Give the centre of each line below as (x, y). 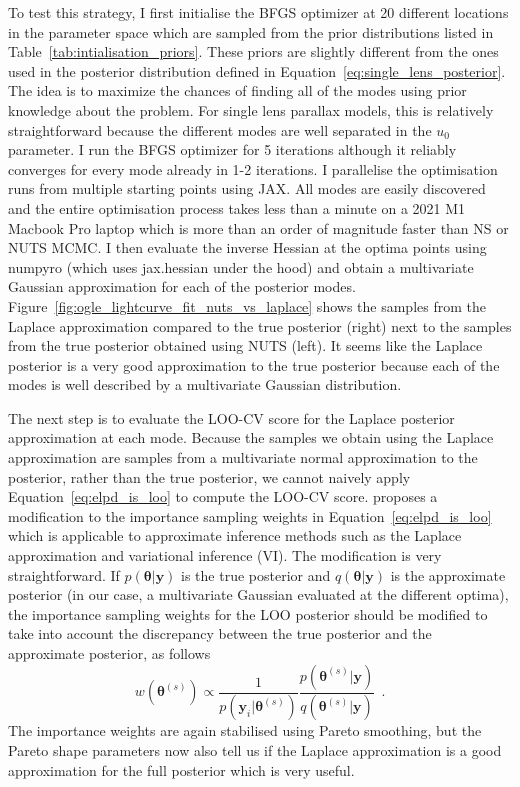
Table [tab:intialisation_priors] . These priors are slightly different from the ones (253, 51)
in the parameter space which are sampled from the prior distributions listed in (251, 31)
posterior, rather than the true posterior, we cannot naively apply (209, 476)
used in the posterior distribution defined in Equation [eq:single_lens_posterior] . (257, 70)
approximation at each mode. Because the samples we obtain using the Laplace (251, 437)
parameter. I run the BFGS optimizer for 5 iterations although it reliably (232, 149)
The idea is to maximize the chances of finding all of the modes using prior (237, 90)
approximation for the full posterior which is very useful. (181, 769)
